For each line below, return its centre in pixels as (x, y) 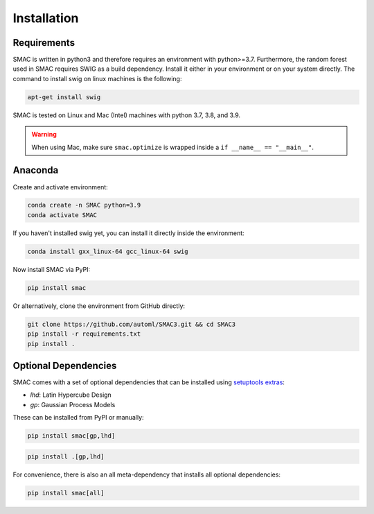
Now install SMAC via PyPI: (52, 269)
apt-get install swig (64, 97)
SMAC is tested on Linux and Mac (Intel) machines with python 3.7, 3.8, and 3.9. (127, 115)
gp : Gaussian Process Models (73, 404)
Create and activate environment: (61, 187)
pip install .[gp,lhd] (66, 456)
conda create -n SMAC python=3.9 (84, 205)
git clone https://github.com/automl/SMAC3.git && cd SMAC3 (132, 324)
